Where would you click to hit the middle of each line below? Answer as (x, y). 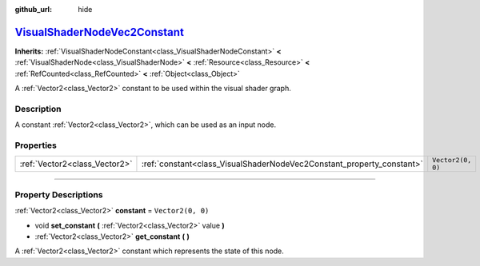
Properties (36, 145)
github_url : (33, 9)
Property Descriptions (59, 194)
